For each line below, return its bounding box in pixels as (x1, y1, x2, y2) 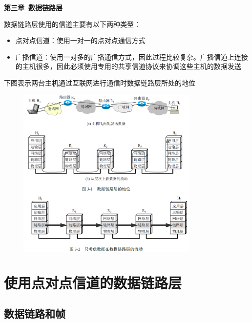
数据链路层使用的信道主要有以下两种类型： (4, 19, 141, 29)
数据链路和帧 (4, 306, 65, 321)
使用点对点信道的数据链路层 (4, 272, 182, 292)
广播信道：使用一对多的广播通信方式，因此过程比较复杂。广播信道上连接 (15, 51, 248, 62)
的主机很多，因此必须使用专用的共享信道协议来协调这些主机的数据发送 (15, 61, 241, 71)
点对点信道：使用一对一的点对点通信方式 (15, 35, 146, 45)
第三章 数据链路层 (4, 2, 63, 12)
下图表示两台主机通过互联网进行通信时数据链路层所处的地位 (4, 77, 195, 87)
